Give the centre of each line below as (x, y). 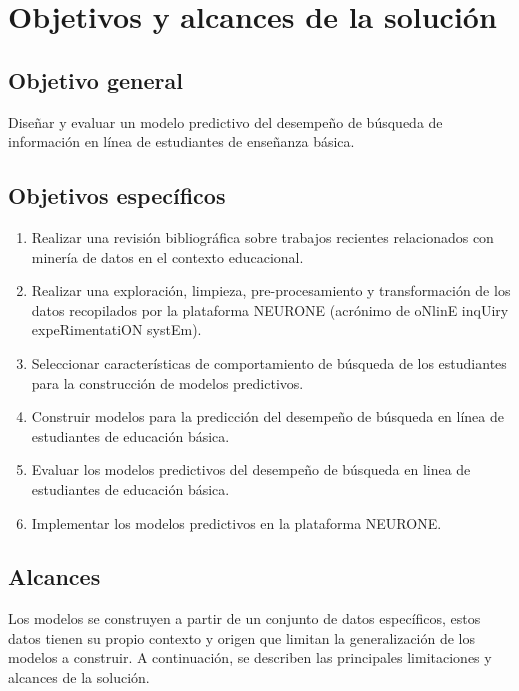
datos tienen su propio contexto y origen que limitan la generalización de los (242, 637)
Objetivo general (95, 79)
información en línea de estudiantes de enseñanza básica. (181, 141)
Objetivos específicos (117, 195)
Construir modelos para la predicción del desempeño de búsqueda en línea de (267, 416)
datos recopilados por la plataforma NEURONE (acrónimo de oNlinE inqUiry (270, 309)
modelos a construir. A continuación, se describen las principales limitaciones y (250, 657)
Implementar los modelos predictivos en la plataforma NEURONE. (236, 522)
